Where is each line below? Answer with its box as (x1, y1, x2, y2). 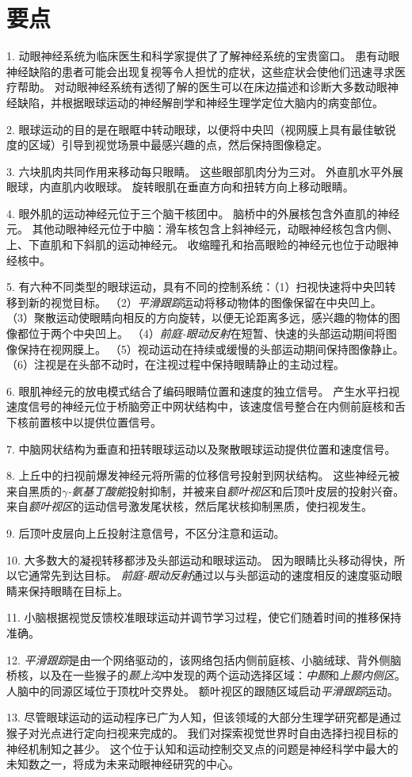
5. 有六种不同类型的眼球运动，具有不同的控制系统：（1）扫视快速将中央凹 (6, 278, 385, 295)
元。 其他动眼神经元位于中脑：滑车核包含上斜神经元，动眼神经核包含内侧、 (6, 220, 399, 237)
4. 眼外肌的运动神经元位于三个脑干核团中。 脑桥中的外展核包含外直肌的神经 (6, 205, 400, 221)
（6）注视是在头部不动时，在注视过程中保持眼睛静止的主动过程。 (6, 356, 345, 373)
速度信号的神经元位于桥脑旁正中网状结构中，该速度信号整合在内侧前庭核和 (6, 398, 395, 415)
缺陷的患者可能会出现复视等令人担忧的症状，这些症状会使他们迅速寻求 (28, 63, 395, 79)
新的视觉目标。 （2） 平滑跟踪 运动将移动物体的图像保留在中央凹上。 (28, 293, 382, 310)
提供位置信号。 (83, 414, 162, 430)
